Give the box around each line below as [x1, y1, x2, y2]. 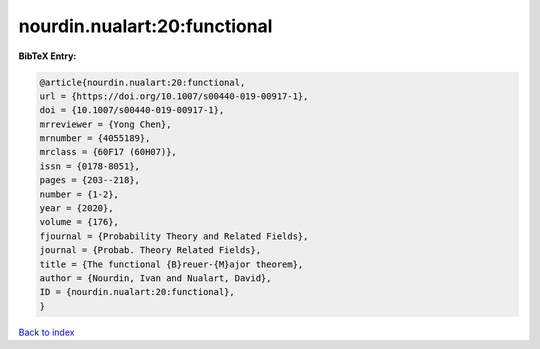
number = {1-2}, [39, 188, 120, 200]
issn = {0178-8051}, [39, 160, 140, 172]
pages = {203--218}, [39, 175, 140, 186]
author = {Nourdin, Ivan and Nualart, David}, [39, 273, 272, 284]
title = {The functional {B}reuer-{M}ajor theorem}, [39, 258, 304, 270]
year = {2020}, [39, 203, 114, 214]
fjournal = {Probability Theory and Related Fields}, [39, 230, 309, 242]
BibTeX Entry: [18, 50, 77, 62]
